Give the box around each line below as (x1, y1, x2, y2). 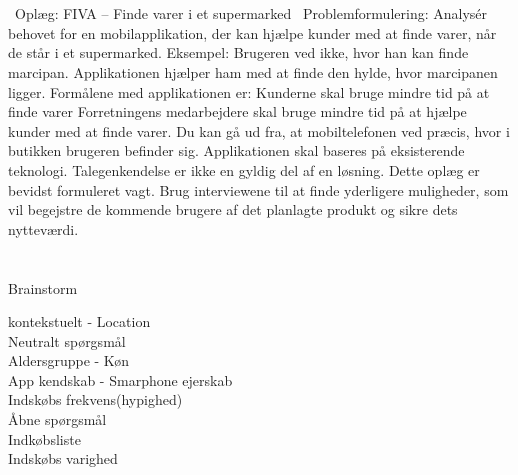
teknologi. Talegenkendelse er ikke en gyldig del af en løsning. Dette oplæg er (8, 159, 480, 180)
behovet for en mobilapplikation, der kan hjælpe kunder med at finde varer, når (8, 22, 497, 43)
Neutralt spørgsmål (8, 330, 126, 351)
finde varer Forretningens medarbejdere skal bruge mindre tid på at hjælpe (8, 101, 467, 122)
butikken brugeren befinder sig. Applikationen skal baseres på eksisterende (8, 140, 465, 161)
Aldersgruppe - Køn (8, 350, 130, 371)
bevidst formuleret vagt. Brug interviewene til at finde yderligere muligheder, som (8, 179, 509, 200)
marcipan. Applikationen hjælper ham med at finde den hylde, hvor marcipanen (8, 61, 498, 82)
